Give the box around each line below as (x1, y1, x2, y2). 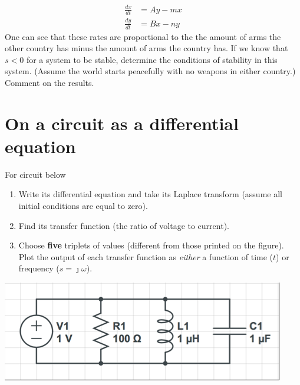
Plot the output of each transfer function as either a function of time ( (18, 250, 273, 263)
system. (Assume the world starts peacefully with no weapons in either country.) (5, 65, 296, 77)
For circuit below (5, 168, 66, 180)
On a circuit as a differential (5, 111, 239, 135)
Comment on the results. (5, 76, 94, 88)
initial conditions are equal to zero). (18, 200, 148, 212)
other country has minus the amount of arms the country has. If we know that (5, 42, 288, 54)
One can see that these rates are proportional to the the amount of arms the (5, 30, 281, 42)
